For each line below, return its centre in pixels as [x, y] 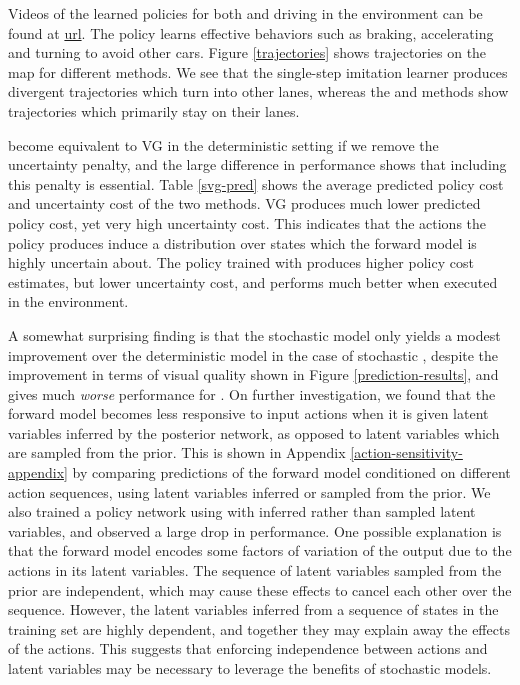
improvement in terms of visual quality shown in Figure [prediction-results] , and [253, 374]
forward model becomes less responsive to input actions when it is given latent [248, 413]
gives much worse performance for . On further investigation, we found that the [252, 393]
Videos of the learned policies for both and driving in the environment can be [245, 13]
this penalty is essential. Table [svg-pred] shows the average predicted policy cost [256, 183]
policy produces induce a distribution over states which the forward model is [242, 242]
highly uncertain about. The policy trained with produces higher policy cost [241, 262]
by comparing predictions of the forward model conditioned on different [291, 472]
